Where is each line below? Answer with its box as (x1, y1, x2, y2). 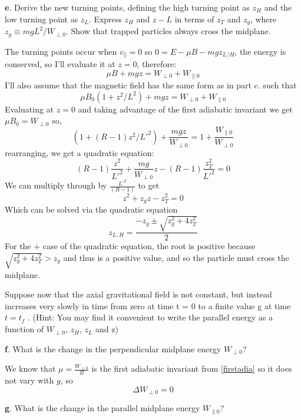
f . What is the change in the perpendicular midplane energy (5, 342, 221, 355)
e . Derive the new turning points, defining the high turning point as (5, 1, 250, 13)
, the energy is (234, 45, 286, 57)
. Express (88, 12, 122, 25)
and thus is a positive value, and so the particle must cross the (63, 251, 289, 263)
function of (5, 323, 44, 335)
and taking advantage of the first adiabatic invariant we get (78, 102, 293, 115)
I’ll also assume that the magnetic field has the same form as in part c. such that (5, 79, 297, 91)
